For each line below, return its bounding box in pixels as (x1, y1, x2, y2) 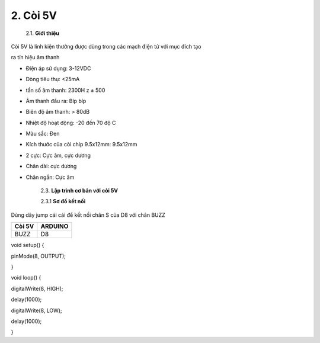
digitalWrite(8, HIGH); (11, 285, 63, 292)
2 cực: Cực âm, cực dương (25, 152, 91, 159)
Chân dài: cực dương (25, 163, 77, 170)
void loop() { (11, 274, 41, 281)
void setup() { (11, 242, 44, 249)
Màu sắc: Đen (25, 130, 60, 137)
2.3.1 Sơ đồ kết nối (40, 198, 86, 205)
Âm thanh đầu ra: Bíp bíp (25, 97, 87, 104)
